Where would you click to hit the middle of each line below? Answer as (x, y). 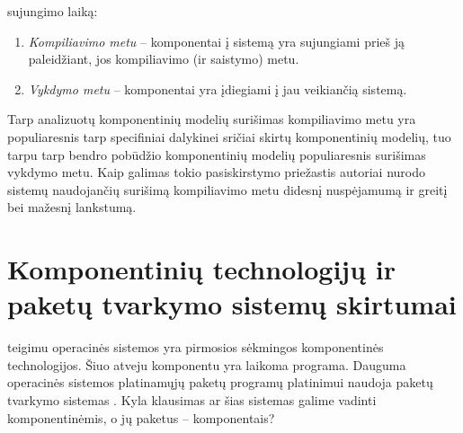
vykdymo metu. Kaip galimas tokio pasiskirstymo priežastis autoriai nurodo (216, 172)
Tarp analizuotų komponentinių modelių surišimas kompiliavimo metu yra (212, 119)
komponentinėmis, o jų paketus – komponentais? (141, 417)
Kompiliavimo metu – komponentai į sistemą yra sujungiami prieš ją (217, 41)
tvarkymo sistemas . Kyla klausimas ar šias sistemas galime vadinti (192, 400)
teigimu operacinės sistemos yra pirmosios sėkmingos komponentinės (196, 347)
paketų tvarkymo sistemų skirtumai (232, 304)
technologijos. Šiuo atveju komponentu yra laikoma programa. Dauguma (207, 364)
